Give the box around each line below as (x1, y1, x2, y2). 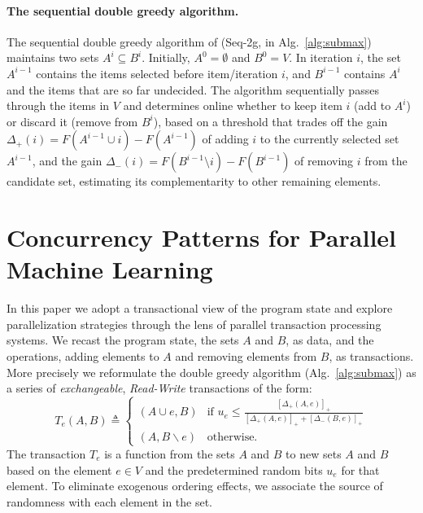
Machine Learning (7, 252, 213, 286)
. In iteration (289, 49, 353, 66)
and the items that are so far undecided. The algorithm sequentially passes (7, 81, 379, 98)
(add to (354, 97, 391, 114)
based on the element (7, 461, 112, 478)
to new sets (286, 445, 342, 462)
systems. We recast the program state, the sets (7, 331, 239, 349)
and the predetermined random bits (145, 461, 323, 478)
